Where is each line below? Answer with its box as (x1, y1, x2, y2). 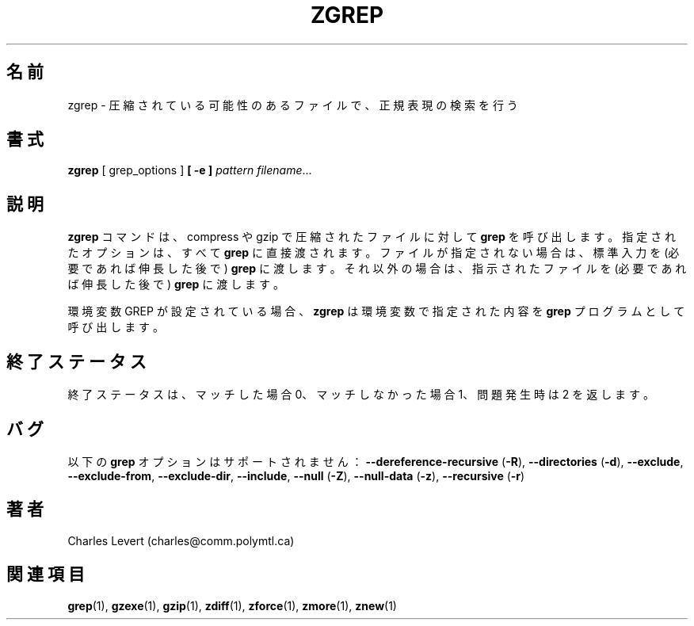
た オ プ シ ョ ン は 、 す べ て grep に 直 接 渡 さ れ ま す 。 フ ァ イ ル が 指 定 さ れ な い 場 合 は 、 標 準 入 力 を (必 (67, 246, 680, 260)
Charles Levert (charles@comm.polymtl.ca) (67, 533, 295, 548)
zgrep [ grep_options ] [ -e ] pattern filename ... (67, 163, 312, 177)
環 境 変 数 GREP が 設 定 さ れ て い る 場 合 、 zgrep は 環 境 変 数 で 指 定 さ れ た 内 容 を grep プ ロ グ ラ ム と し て (67, 304, 685, 319)
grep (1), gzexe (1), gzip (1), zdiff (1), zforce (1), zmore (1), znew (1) (67, 598, 397, 613)
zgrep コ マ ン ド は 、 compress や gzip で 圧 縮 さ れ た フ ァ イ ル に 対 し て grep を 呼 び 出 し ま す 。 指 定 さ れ (67, 230, 677, 244)
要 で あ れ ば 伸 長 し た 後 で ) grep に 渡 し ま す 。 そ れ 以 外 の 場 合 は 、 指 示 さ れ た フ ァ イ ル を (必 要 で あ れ (67, 261, 687, 276)
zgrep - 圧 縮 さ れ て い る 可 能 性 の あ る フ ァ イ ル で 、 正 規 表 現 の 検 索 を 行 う (67, 97, 518, 112)
